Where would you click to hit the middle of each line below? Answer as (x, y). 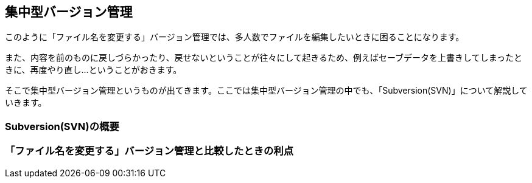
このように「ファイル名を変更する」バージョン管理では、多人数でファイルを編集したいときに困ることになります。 (235, 37)
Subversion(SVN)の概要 (62, 126)
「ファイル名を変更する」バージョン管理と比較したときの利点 (149, 151)
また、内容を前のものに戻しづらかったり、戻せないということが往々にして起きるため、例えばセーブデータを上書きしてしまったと (264, 58)
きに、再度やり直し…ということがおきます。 (93, 70)
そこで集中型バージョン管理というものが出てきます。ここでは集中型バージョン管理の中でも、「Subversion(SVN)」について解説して (266, 91)
